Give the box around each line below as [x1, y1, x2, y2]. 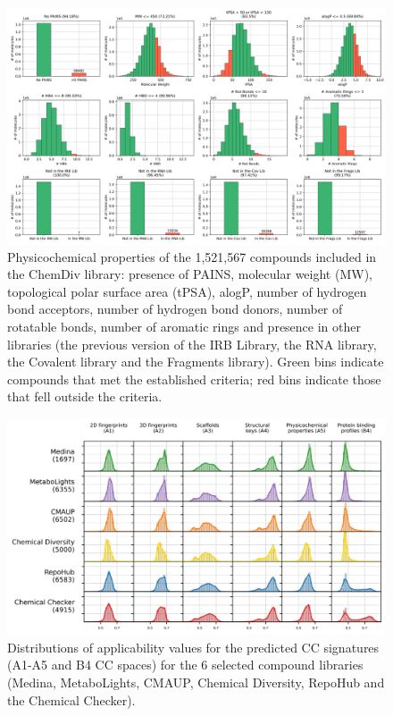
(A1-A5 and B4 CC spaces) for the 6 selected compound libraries [7, 655, 364, 674]
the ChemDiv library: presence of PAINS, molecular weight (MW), [7, 265, 372, 283]
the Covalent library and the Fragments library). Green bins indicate [7, 352, 384, 371]
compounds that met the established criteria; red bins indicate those [7, 369, 381, 388]
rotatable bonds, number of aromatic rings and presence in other [7, 316, 361, 335]
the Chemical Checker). [7, 690, 136, 709]
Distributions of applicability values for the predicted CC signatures [7, 637, 380, 656]
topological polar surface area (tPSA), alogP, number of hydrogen [7, 282, 367, 300]
